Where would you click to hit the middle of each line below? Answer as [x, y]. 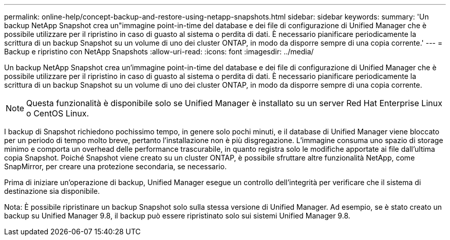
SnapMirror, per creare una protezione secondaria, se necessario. [116, 166]
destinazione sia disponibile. [52, 191]
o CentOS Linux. [58, 113]
